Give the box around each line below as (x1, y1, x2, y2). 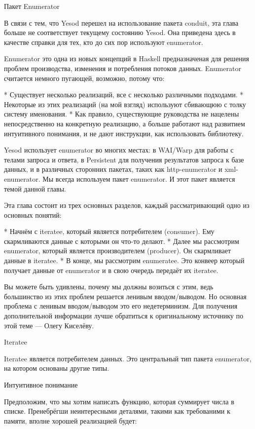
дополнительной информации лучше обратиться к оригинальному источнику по (4, 311, 243, 321)
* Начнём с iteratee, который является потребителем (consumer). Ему (4, 226, 215, 236)
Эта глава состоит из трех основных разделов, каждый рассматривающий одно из (4, 200, 250, 210)
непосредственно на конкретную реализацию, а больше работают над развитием (4, 118, 245, 128)
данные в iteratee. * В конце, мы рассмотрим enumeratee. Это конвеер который (4, 255, 245, 266)
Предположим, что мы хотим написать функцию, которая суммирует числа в (4, 396, 234, 406)
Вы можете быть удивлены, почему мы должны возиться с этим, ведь (4, 281, 214, 292)
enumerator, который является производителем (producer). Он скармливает (4, 245, 231, 256)
